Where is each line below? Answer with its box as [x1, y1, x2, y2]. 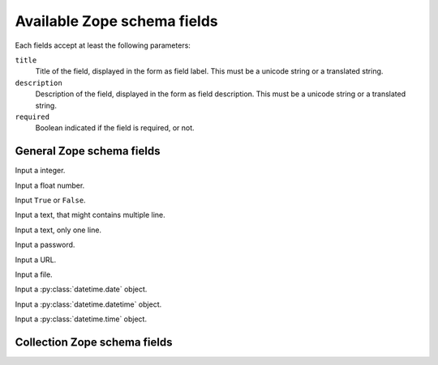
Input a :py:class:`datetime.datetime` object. [15, 299, 162, 309]
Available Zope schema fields [15, 12, 218, 30]
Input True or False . [15, 195, 86, 205]
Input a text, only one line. [15, 225, 101, 235]
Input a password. [15, 240, 75, 250]
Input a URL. [15, 255, 57, 265]
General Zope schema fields [15, 144, 161, 158]
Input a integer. [15, 166, 66, 176]
